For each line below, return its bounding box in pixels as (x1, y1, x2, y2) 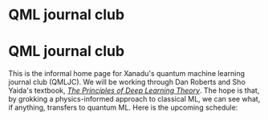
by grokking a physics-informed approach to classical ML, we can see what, (8, 94, 261, 104)
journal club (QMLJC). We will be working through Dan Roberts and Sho (8, 78, 246, 87)
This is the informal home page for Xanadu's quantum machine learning (8, 69, 246, 78)
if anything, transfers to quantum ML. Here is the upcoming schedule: (8, 102, 238, 113)
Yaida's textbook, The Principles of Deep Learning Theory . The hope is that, (8, 86, 260, 95)
